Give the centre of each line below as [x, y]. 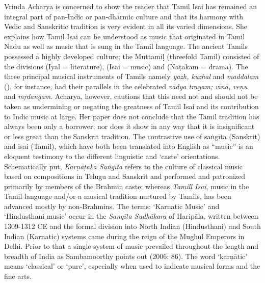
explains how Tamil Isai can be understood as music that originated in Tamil [125, 36]
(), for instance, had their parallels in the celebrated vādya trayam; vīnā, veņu [126, 86]
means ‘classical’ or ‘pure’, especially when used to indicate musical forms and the [132, 266]
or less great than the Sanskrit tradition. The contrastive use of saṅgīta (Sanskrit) [132, 136]
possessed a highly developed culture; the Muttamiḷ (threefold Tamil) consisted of [132, 56]
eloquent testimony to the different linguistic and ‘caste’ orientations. [112, 156]
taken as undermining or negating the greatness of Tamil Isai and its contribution [131, 106]
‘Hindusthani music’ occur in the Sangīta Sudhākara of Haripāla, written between [131, 216]
